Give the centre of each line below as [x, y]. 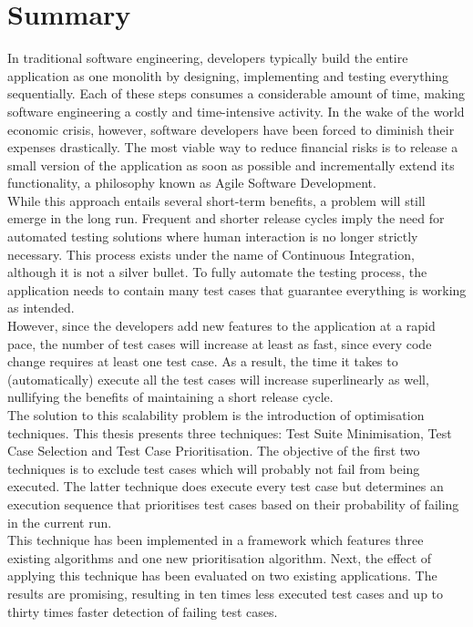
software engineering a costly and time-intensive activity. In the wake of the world [236, 111]
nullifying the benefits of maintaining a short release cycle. [170, 397]
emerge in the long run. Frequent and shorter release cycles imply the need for [226, 218]
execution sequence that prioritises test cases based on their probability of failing [233, 504]
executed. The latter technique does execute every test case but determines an [226, 486]
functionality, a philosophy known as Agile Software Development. [192, 183]
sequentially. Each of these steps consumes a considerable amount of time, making [236, 93]
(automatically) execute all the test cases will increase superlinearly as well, [218, 379]
